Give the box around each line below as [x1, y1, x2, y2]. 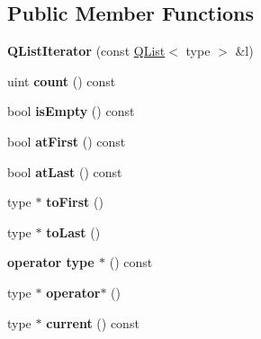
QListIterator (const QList [7, 41, 166, 60]
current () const [46, 313, 139, 332]
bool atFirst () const [7, 131, 126, 150]
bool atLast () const [7, 162, 122, 181]
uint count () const [7, 71, 116, 90]
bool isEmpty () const [7, 102, 135, 120]
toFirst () [46, 192, 103, 211]
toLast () [46, 222, 101, 241]
